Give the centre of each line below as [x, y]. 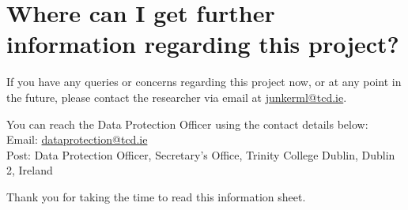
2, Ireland [30, 170]
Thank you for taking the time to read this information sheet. [156, 196]
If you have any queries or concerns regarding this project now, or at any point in [204, 82]
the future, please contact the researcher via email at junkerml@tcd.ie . [177, 97]
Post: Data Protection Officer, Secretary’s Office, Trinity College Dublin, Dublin [201, 154]
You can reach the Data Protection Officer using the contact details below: [187, 124]
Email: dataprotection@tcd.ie [77, 139]
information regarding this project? [203, 44]
